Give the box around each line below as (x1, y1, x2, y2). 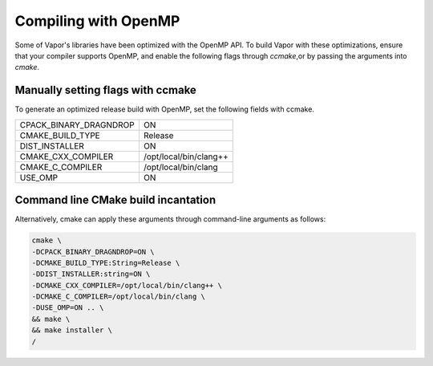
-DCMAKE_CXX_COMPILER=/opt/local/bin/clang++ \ (31, 281, 222, 290)
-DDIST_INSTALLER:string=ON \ (31, 270, 151, 279)
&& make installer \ (31, 326, 112, 335)
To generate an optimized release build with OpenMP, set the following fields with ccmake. (14, 104, 314, 114)
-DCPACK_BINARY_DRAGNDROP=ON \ (31, 247, 156, 256)
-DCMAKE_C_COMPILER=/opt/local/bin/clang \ (31, 292, 206, 301)
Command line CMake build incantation (14, 193, 216, 207)
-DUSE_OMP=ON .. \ (31, 303, 104, 312)
